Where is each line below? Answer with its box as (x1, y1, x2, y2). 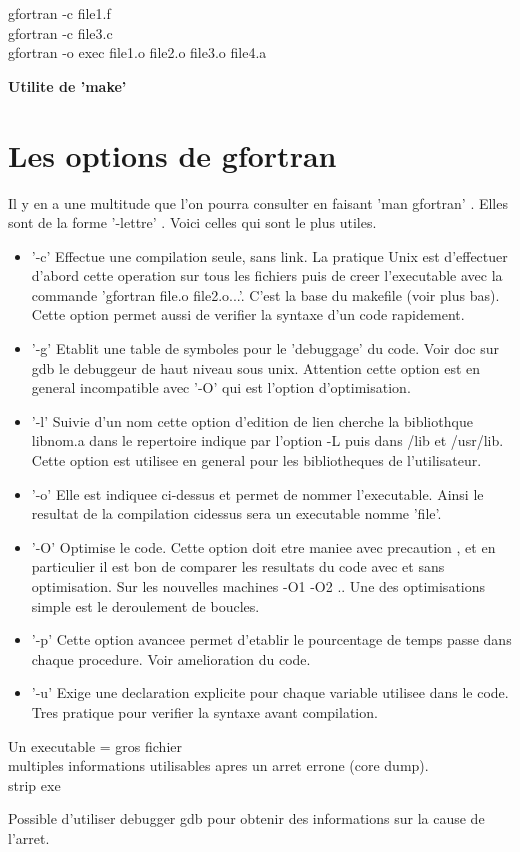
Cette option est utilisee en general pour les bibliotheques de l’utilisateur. (31, 450, 482, 471)
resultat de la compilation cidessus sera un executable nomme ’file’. (31, 503, 442, 524)
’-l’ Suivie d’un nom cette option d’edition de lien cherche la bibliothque (31, 410, 473, 431)
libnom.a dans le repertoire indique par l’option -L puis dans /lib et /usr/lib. (31, 430, 504, 451)
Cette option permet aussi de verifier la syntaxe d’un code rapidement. (31, 304, 465, 325)
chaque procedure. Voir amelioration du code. (31, 648, 311, 669)
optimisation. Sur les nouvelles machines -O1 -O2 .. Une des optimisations (31, 576, 486, 596)
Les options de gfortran (8, 134, 337, 175)
